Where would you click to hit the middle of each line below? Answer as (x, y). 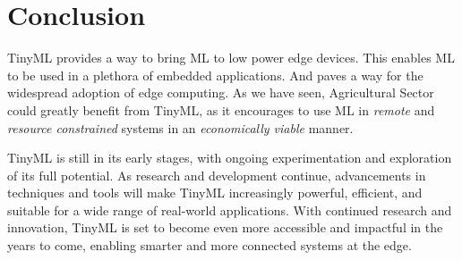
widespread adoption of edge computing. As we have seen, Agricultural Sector (221, 92)
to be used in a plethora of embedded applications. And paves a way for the (215, 75)
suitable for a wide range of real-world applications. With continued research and (230, 210)
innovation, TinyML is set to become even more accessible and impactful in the (225, 227)
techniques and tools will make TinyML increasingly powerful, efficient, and (215, 193)
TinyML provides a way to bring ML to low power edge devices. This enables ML (231, 58)
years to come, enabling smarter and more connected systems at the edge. (210, 245)
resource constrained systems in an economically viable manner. (180, 127)
